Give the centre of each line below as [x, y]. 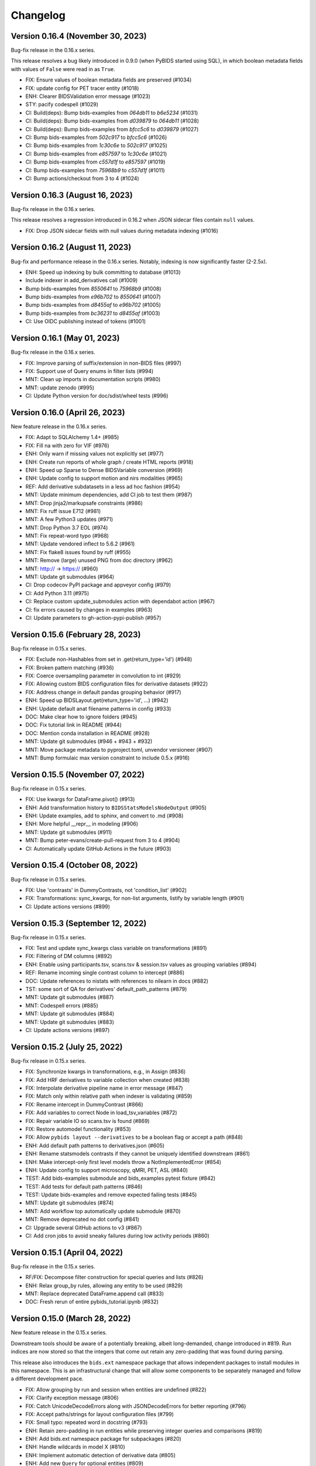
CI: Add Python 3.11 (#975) [57, 593]
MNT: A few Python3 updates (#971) [69, 520]
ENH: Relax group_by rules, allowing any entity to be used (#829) [104, 1285]
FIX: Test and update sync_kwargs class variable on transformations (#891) [116, 948]
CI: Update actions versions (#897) [68, 1030]
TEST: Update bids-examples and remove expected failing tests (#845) [111, 1195]
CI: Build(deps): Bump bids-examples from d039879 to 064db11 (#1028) [112, 121]
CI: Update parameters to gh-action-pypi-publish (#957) [93, 618]
